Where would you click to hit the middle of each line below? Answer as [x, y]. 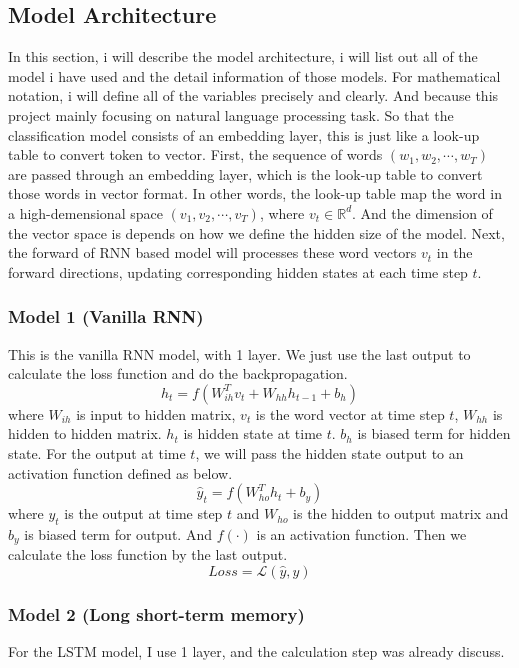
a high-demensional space [85, 212]
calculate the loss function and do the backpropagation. [178, 373]
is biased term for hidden [434, 433]
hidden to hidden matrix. [85, 433]
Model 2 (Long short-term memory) [156, 613]
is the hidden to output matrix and [401, 513]
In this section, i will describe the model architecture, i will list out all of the [243, 56]
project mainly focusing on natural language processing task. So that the [231, 114]
